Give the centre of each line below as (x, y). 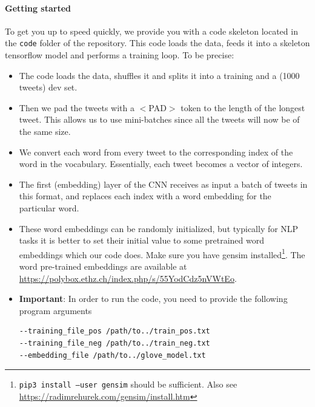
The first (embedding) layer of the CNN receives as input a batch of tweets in (163, 184)
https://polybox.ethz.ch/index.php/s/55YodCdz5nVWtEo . (128, 278)
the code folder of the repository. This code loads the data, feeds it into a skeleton (157, 43)
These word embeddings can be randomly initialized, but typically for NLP (159, 228)
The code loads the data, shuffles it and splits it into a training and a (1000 (159, 75)
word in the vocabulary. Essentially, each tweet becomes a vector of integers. (161, 164)
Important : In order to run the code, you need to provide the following (153, 299)
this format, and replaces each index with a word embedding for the (145, 196)
